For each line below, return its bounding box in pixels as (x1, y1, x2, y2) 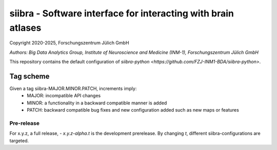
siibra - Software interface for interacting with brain (9, 8, 234, 19)
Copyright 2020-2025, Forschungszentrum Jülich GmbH (9, 40, 129, 46)
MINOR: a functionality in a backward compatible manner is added (27, 100, 167, 106)
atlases (9, 22, 42, 33)
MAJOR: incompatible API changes (27, 93, 101, 99)
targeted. (9, 137, 29, 143)
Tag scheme (9, 72, 50, 80)
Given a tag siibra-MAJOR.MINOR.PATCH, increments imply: (9, 85, 137, 92)
